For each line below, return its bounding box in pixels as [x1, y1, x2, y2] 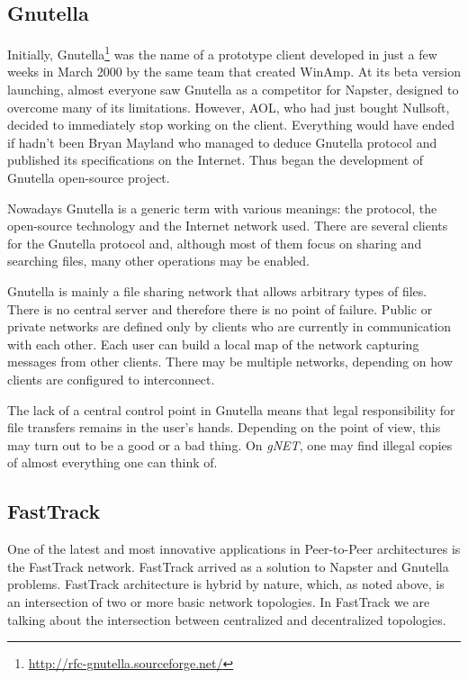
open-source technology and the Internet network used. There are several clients [7, 216, 448, 235]
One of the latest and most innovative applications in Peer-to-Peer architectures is [7, 539, 461, 558]
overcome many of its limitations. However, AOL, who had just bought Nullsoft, [7, 97, 450, 116]
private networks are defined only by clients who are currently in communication [7, 317, 452, 336]
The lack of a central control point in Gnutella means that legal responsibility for [7, 400, 455, 419]
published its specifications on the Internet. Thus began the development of [7, 150, 424, 169]
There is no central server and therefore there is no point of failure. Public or [7, 299, 433, 318]
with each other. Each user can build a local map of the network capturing [7, 334, 419, 353]
